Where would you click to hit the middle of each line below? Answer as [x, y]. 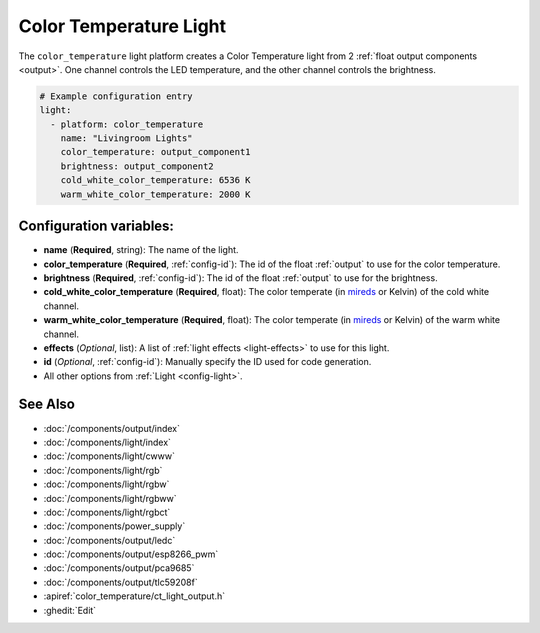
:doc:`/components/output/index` [111, 428]
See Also [46, 404]
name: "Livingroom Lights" [127, 138]
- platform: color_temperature [127, 124]
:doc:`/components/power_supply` [114, 526]
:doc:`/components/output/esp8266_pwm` [131, 554]
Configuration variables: [96, 226]
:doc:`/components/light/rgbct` [107, 512]
